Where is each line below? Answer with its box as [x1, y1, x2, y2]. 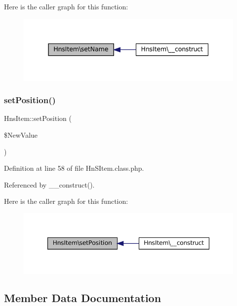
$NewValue [4, 130, 38, 140]
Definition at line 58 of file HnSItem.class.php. [4, 163, 144, 173]
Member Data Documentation [4, 290, 161, 305]
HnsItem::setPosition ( [4, 113, 72, 123]
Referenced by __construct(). [4, 179, 95, 190]
